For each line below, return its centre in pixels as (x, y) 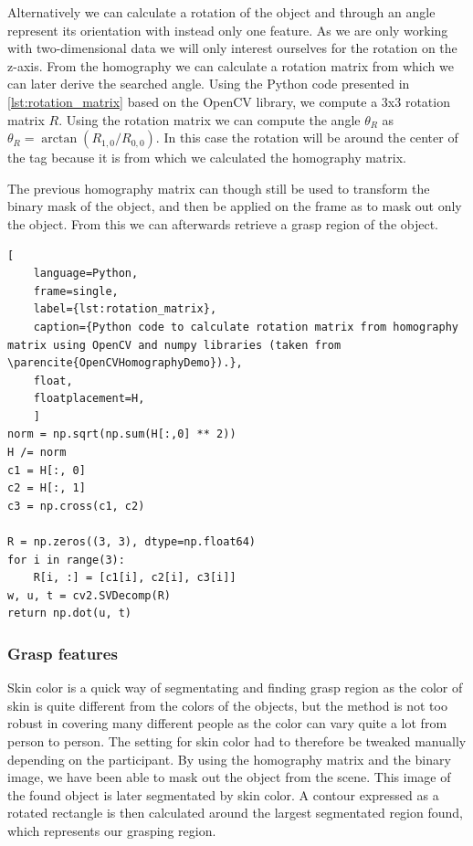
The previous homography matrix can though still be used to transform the (219, 188)
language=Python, (86, 274)
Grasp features (63, 653)
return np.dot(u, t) (70, 613)
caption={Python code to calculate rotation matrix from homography (246, 327)
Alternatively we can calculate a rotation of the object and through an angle (221, 12)
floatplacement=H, (89, 399)
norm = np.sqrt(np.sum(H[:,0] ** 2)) (122, 434)
